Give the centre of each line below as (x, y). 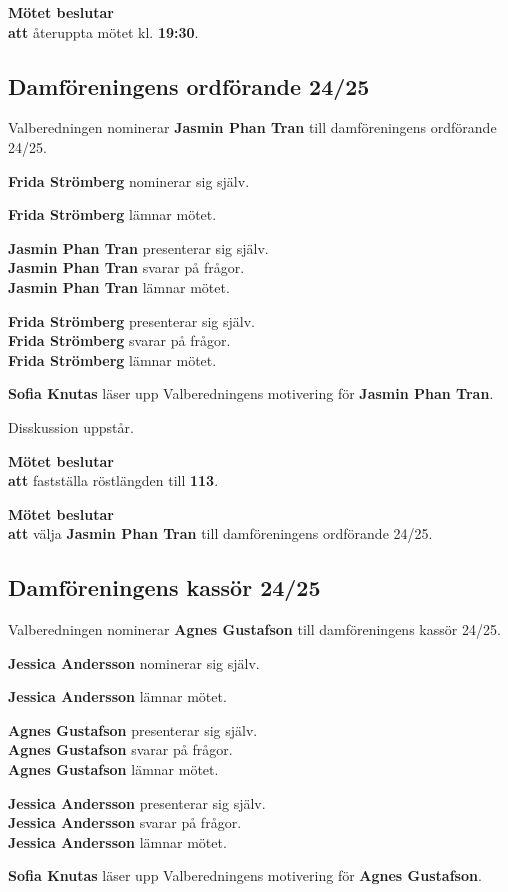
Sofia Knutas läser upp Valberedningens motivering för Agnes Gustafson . (245, 875)
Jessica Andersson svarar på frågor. (125, 822)
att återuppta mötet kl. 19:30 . (103, 31)
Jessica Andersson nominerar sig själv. (134, 662)
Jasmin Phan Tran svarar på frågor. (126, 267)
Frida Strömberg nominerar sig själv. (129, 180)
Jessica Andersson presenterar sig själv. (137, 802)
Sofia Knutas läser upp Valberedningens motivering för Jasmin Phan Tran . (251, 393)
